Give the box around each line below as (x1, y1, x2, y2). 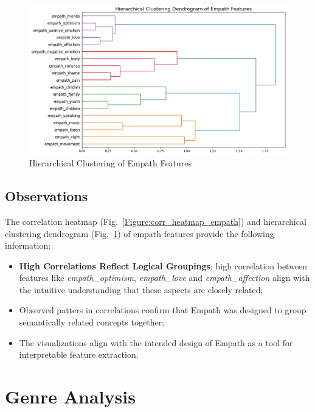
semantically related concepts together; (19, 316, 165, 329)
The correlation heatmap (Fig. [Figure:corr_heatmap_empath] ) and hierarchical (5, 215, 306, 227)
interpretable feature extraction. (19, 348, 139, 361)
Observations (5, 186, 88, 205)
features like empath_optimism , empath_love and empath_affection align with (19, 271, 310, 284)
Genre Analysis (5, 384, 136, 409)
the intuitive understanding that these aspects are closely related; (19, 283, 263, 296)
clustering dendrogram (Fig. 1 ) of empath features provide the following (5, 227, 274, 240)
